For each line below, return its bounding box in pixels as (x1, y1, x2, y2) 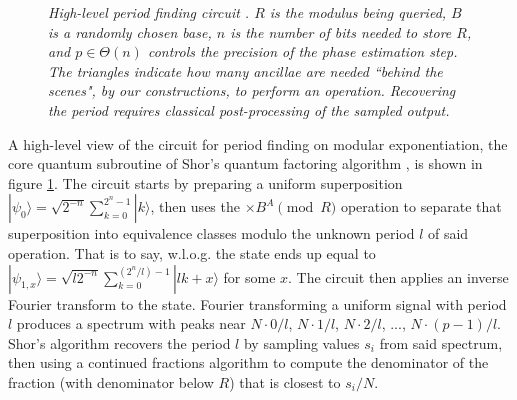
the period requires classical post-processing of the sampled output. (48, 99, 450, 120)
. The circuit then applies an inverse (288, 266, 509, 287)
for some (223, 266, 276, 287)
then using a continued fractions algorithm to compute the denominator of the (8, 352, 489, 373)
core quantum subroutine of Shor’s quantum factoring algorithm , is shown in (8, 153, 483, 174)
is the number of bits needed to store (230, 21, 452, 42)
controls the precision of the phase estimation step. (147, 41, 458, 62)
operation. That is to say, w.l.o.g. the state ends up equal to (8, 242, 376, 263)
